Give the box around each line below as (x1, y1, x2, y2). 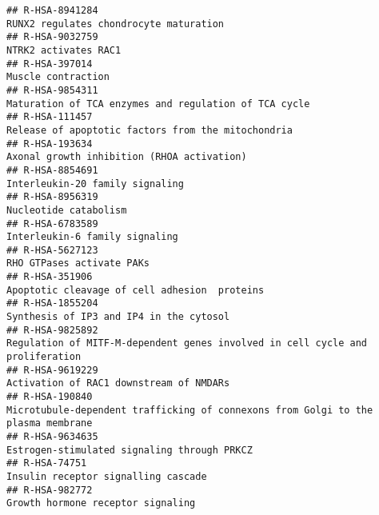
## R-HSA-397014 (6, 58, 93, 70)
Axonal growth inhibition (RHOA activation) (6, 151, 247, 163)
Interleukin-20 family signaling (6, 178, 184, 190)
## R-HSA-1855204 (6, 297, 98, 309)
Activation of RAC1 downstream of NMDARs (6, 377, 230, 389)
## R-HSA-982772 (6, 484, 93, 496)
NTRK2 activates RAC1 (6, 44, 122, 56)
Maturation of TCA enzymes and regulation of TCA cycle (6, 98, 310, 110)
